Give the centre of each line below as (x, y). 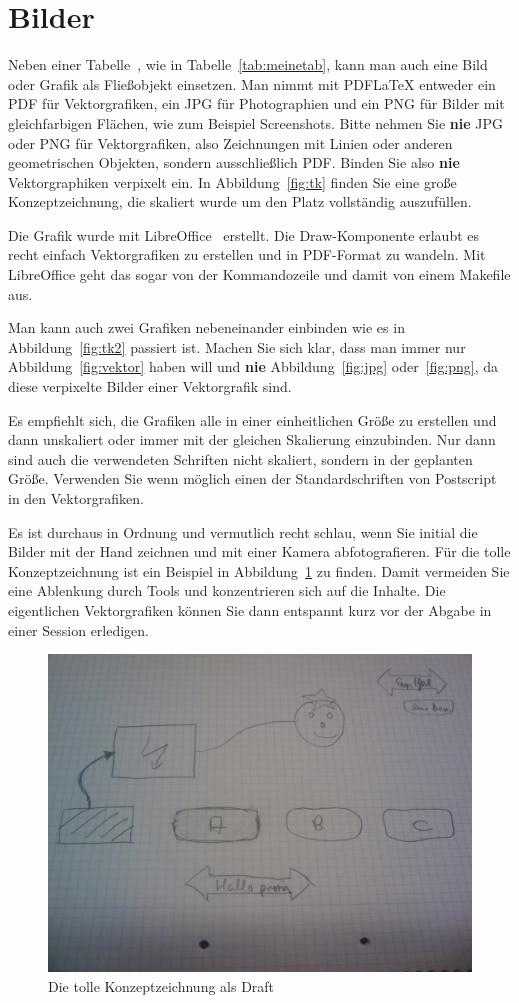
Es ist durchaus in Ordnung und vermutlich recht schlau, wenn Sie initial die (243, 531)
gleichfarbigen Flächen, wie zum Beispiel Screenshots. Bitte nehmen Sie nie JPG (256, 122)
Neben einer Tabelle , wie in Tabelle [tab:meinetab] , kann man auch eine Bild (248, 64)
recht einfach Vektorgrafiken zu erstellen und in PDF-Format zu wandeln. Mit (247, 254)
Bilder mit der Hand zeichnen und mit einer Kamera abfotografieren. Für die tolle (259, 551)
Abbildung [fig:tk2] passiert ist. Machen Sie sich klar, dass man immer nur (237, 346)
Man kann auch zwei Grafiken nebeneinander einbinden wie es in (206, 327)
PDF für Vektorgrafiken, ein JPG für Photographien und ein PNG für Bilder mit (256, 103)
